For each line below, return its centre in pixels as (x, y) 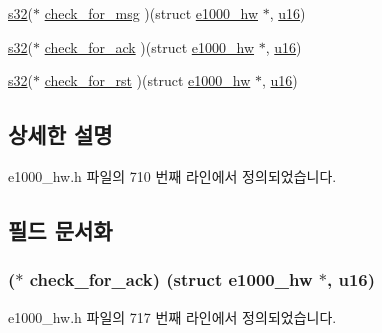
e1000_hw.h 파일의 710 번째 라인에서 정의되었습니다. (172, 175)
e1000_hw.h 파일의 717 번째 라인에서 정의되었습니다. (172, 316)
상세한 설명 (60, 134)
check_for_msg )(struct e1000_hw (151, 13)
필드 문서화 (60, 229)
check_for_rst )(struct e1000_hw (147, 80)
